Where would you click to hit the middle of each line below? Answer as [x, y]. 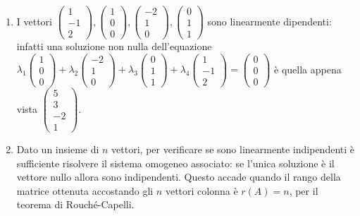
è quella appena [308, 69]
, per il [304, 190]
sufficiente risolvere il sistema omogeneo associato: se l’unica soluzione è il [175, 163]
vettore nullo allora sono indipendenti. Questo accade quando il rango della [179, 177]
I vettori [35, 21]
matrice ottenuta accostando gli [85, 190]
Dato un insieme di [58, 149]
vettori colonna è [201, 190]
